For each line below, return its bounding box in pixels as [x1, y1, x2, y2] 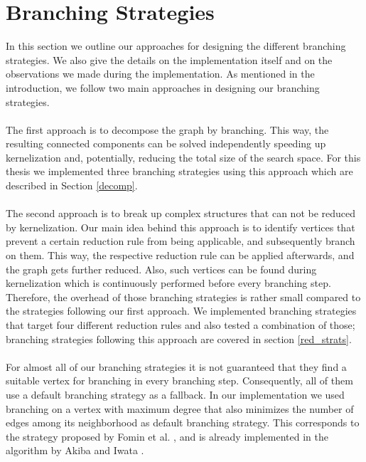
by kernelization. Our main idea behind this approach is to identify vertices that [6, 219, 355, 234]
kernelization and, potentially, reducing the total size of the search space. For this [6, 149, 361, 164]
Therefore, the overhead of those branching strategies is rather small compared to [6, 289, 361, 304]
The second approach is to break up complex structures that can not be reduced [6, 206, 356, 221]
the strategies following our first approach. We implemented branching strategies [6, 303, 357, 318]
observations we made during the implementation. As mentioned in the [6, 66, 315, 81]
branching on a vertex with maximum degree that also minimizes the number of [6, 401, 354, 416]
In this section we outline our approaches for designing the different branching [6, 38, 346, 53]
